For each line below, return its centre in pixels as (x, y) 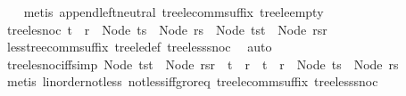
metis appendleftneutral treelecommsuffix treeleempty (174, 12)
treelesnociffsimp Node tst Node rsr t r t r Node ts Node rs (203, 64)
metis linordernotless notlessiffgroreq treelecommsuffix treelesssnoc (192, 81)
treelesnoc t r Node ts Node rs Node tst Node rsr (167, 29)
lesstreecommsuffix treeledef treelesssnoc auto (139, 47)
